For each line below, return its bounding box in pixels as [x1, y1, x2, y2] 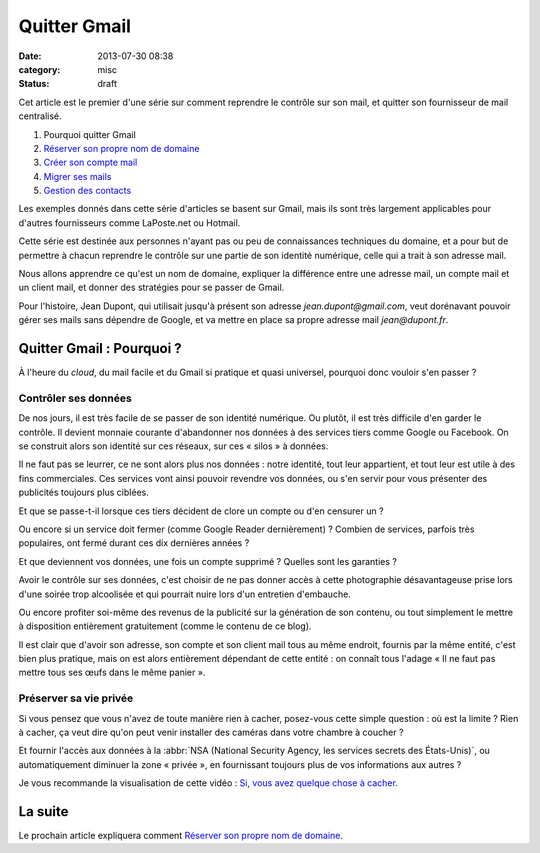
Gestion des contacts [43, 185, 132, 197]
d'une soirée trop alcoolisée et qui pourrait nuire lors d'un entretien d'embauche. [18, 588, 352, 600]
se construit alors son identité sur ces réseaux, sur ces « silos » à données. [18, 440, 329, 452]
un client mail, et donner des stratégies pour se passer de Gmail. [18, 281, 285, 294]
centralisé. [18, 110, 62, 122]
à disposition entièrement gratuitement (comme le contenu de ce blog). [18, 620, 312, 632]
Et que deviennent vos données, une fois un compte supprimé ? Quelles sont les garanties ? [18, 555, 397, 567]
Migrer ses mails [43, 170, 112, 182]
